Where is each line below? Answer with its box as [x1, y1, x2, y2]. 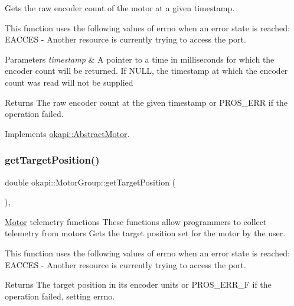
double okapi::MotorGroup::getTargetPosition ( [5, 175, 176, 188]
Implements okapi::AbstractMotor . [5, 127, 130, 139]
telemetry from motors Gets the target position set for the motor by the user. [5, 227, 286, 239]
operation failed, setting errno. [5, 289, 115, 302]
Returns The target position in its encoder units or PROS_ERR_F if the [5, 278, 272, 291]
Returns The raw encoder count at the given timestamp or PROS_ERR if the [5, 96, 288, 108]
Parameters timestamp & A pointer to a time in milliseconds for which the [5, 53, 275, 65]
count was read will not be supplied [5, 76, 133, 88]
